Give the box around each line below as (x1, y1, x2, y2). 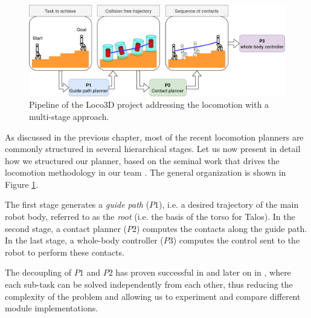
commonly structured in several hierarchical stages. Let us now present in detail (5, 142, 301, 155)
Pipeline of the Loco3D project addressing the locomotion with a (29, 98, 269, 111)
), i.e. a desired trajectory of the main (159, 198, 299, 211)
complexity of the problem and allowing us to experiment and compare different (5, 290, 301, 302)
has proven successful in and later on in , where (115, 266, 291, 279)
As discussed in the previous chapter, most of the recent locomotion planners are (5, 130, 304, 143)
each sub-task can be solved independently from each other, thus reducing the (5, 278, 293, 291)
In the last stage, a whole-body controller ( (5, 234, 164, 247)
